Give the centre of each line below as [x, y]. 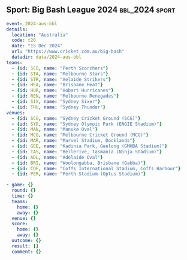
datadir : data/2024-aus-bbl [47, 57]
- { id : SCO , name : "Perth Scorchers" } [60, 68]
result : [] [25, 246]
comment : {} [27, 252]
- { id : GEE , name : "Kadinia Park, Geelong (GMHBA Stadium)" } [90, 146]
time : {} [22, 196]
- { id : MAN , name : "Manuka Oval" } [55, 129]
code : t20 [24, 40]
